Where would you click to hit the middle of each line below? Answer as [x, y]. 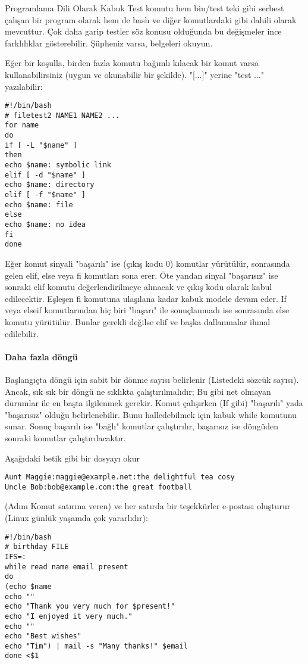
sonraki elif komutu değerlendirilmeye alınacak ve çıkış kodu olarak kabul [139, 287]
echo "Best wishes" [43, 636]
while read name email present [67, 567]
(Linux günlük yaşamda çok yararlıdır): [76, 518]
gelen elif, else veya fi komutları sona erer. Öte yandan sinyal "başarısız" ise [142, 275]
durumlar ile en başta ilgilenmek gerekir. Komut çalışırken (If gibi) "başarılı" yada [154, 403]
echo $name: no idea [45, 225]
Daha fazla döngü [41, 356]
